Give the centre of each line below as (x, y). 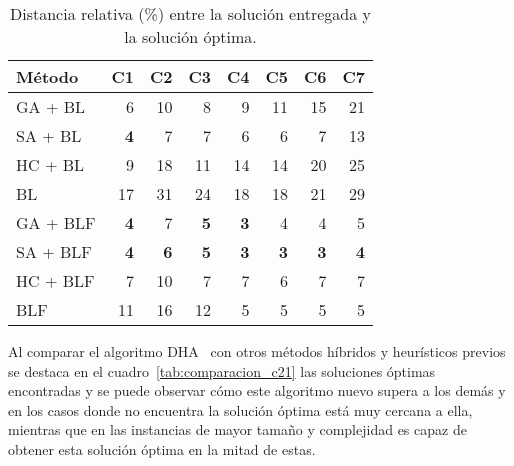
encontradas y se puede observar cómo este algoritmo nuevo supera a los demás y (257, 390)
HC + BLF (55, 280)
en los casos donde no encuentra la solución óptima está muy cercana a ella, (240, 409)
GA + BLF (56, 222)
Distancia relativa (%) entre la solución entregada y (190, 13)
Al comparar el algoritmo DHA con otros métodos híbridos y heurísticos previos (257, 351)
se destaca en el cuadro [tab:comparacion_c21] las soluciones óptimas (222, 370)
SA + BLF (54, 251)
